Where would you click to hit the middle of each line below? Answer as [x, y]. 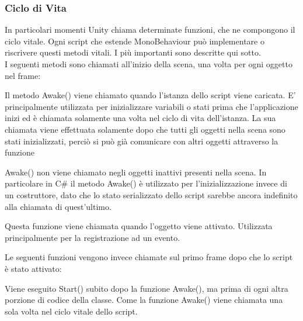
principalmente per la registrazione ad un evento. [93, 237]
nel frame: [23, 75]
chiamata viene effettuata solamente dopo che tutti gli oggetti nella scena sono [145, 129]
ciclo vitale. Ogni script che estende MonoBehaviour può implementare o [135, 41]
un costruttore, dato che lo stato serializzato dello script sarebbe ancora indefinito [151, 194]
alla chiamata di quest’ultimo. [58, 206]
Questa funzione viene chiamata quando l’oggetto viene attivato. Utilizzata [139, 226]
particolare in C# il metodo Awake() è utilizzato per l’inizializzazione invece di [146, 183]
